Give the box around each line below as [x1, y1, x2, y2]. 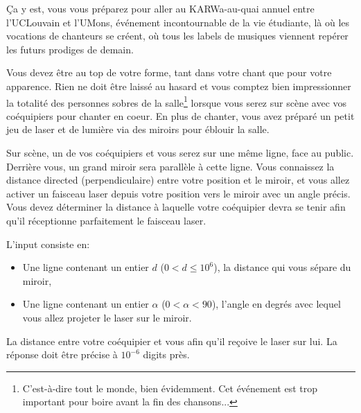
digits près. [143, 347, 190, 362]
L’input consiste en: [6, 236, 90, 251]
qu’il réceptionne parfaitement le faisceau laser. [6, 213, 206, 227]
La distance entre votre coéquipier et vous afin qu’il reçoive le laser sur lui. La [6, 333, 337, 348]
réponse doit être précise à [6, 347, 118, 362]
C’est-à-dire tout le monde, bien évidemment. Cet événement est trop [22, 380, 318, 395]
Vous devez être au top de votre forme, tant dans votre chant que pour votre [6, 65, 332, 80]
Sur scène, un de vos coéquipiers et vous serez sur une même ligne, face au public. [6, 146, 354, 159]
